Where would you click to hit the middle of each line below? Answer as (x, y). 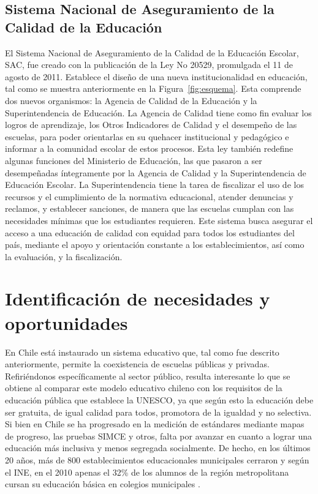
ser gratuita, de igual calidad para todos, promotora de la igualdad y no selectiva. (158, 412)
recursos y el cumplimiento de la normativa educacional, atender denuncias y (149, 196)
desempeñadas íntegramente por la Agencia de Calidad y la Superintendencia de (156, 172)
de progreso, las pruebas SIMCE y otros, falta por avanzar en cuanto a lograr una (158, 436)
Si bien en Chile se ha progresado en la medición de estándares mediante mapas (155, 424)
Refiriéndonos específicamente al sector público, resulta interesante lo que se (148, 376)
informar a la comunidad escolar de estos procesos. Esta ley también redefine (149, 148)
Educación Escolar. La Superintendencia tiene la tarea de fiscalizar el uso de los (154, 185)
